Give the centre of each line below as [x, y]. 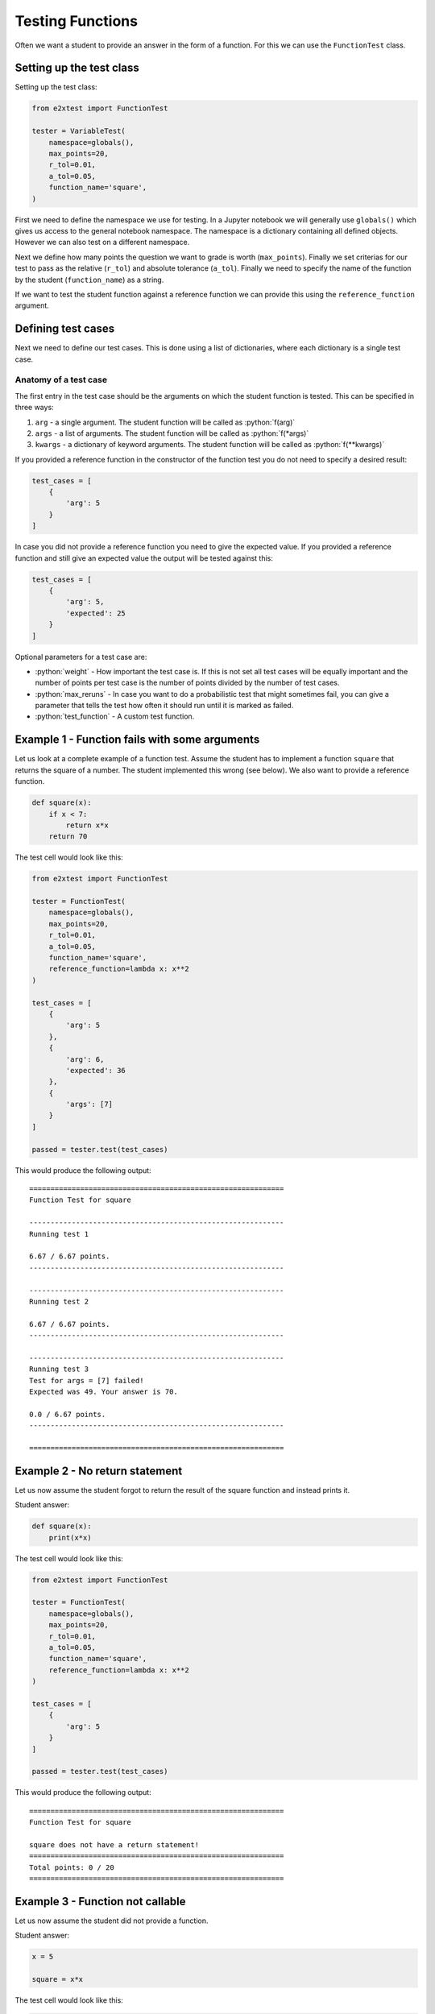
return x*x [87, 825]
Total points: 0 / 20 [72, 1867]
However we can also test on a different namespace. [102, 242]
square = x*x [58, 1979]
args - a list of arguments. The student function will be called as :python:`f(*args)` [172, 433]
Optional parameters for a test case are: [81, 657]
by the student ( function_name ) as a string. [89, 280]
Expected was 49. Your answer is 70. [104, 1392]
